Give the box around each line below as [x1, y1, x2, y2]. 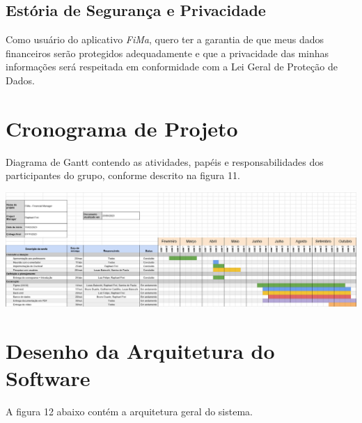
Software [6, 363, 90, 392]
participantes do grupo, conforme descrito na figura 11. [6, 168, 240, 183]
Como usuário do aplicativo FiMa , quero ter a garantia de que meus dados [6, 32, 324, 47]
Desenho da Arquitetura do [6, 336, 275, 364]
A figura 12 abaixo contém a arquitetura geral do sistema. [6, 403, 253, 418]
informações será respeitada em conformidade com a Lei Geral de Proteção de [6, 59, 338, 74]
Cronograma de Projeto [6, 114, 238, 142]
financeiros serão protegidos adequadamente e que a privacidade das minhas [6, 45, 329, 60]
